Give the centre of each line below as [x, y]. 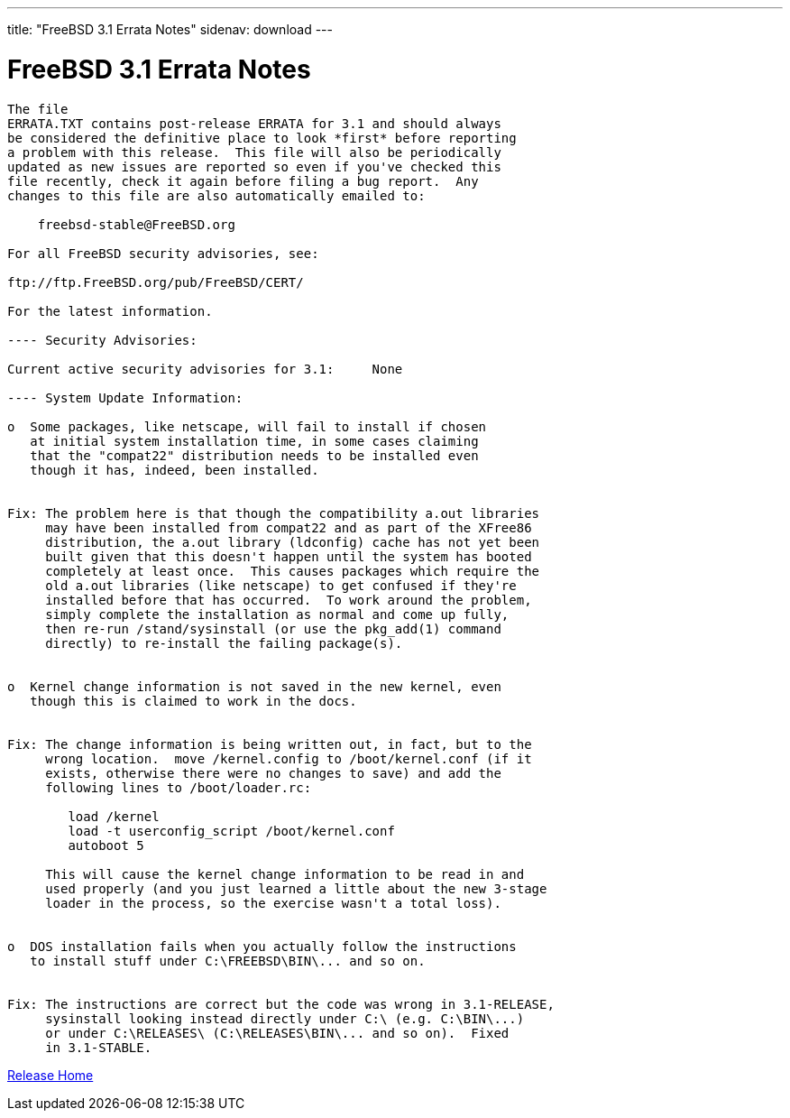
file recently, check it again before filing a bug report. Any [243, 181]
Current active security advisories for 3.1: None [205, 369]
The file [38, 109]
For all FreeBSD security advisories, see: [163, 253]
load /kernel [114, 816]
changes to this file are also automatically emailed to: [216, 195]
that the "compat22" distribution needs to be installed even [254, 455]
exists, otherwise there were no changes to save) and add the [273, 773]
